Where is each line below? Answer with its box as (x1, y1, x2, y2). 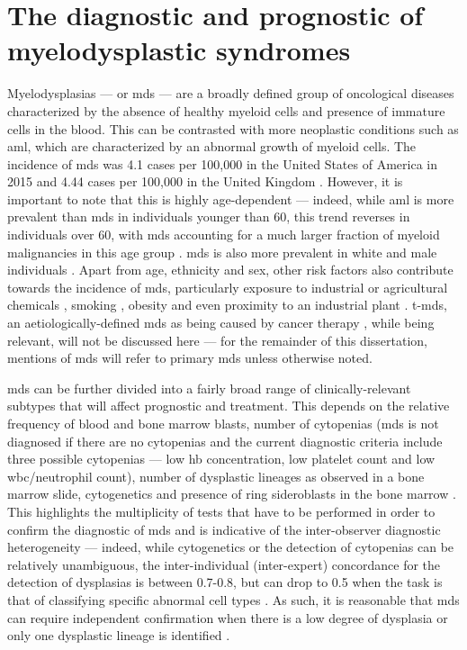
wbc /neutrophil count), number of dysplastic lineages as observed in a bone (7, 466, 425, 485)
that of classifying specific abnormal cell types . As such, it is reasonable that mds (7, 590, 460, 609)
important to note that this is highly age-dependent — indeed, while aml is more (7, 189, 454, 208)
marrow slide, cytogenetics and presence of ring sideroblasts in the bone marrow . (7, 484, 456, 503)
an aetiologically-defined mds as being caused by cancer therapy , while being (7, 313, 435, 332)
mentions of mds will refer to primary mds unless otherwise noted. (7, 348, 373, 367)
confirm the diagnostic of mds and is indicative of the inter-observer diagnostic (7, 519, 441, 538)
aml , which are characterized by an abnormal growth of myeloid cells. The (7, 137, 417, 156)
